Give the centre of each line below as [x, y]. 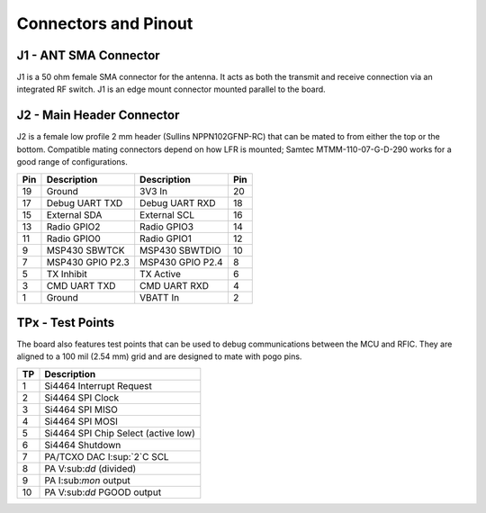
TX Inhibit [67, 274]
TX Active [161, 274]
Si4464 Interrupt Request [98, 385]
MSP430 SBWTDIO [180, 250]
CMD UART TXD [81, 285]
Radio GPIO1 [166, 238]
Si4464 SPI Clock [82, 398]
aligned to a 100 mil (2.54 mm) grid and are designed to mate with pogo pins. [159, 356]
